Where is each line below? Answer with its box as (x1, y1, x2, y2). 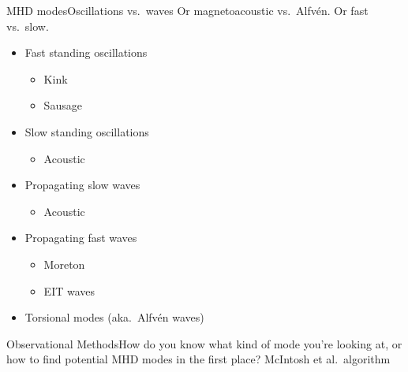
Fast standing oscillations (24, 44, 148, 61)
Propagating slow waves (24, 177, 140, 193)
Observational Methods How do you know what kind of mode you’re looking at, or (6, 335, 402, 352)
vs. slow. (6, 17, 49, 34)
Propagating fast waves (24, 229, 137, 246)
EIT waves (43, 282, 95, 299)
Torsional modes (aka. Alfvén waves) (24, 309, 204, 325)
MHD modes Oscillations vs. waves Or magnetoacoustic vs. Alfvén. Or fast (6, 2, 369, 18)
